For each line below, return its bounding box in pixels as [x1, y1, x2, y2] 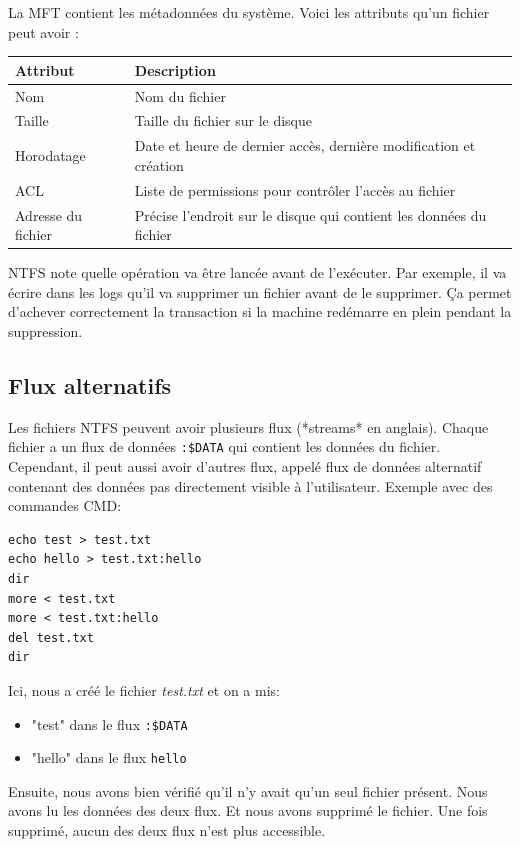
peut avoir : [8, 21, 79, 42]
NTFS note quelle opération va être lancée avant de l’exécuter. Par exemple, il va [8, 262, 507, 283]
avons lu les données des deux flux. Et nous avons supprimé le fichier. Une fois [8, 800, 488, 821]
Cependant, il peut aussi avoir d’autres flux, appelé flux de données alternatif [8, 456, 482, 477]
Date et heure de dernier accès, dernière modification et [134, 135, 476, 156]
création [134, 154, 184, 175]
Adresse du [15, 204, 83, 225]
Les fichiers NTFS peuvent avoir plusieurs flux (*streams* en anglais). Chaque [8, 416, 489, 437]
